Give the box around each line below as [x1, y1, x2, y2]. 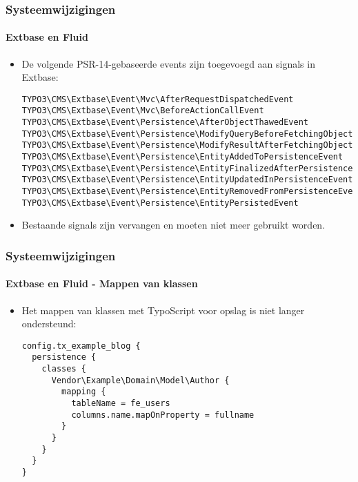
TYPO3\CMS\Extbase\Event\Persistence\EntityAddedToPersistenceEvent [21, 152, 344, 162]
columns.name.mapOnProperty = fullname [71, 409, 255, 420]
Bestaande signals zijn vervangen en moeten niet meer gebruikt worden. [21, 218, 326, 232]
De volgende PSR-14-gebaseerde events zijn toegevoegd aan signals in [21, 56, 315, 70]
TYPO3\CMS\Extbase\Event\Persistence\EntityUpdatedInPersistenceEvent [21, 175, 353, 185]
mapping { [61, 387, 106, 397]
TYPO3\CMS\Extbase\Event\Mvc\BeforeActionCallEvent [21, 106, 264, 116]
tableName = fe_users [71, 398, 170, 409]
